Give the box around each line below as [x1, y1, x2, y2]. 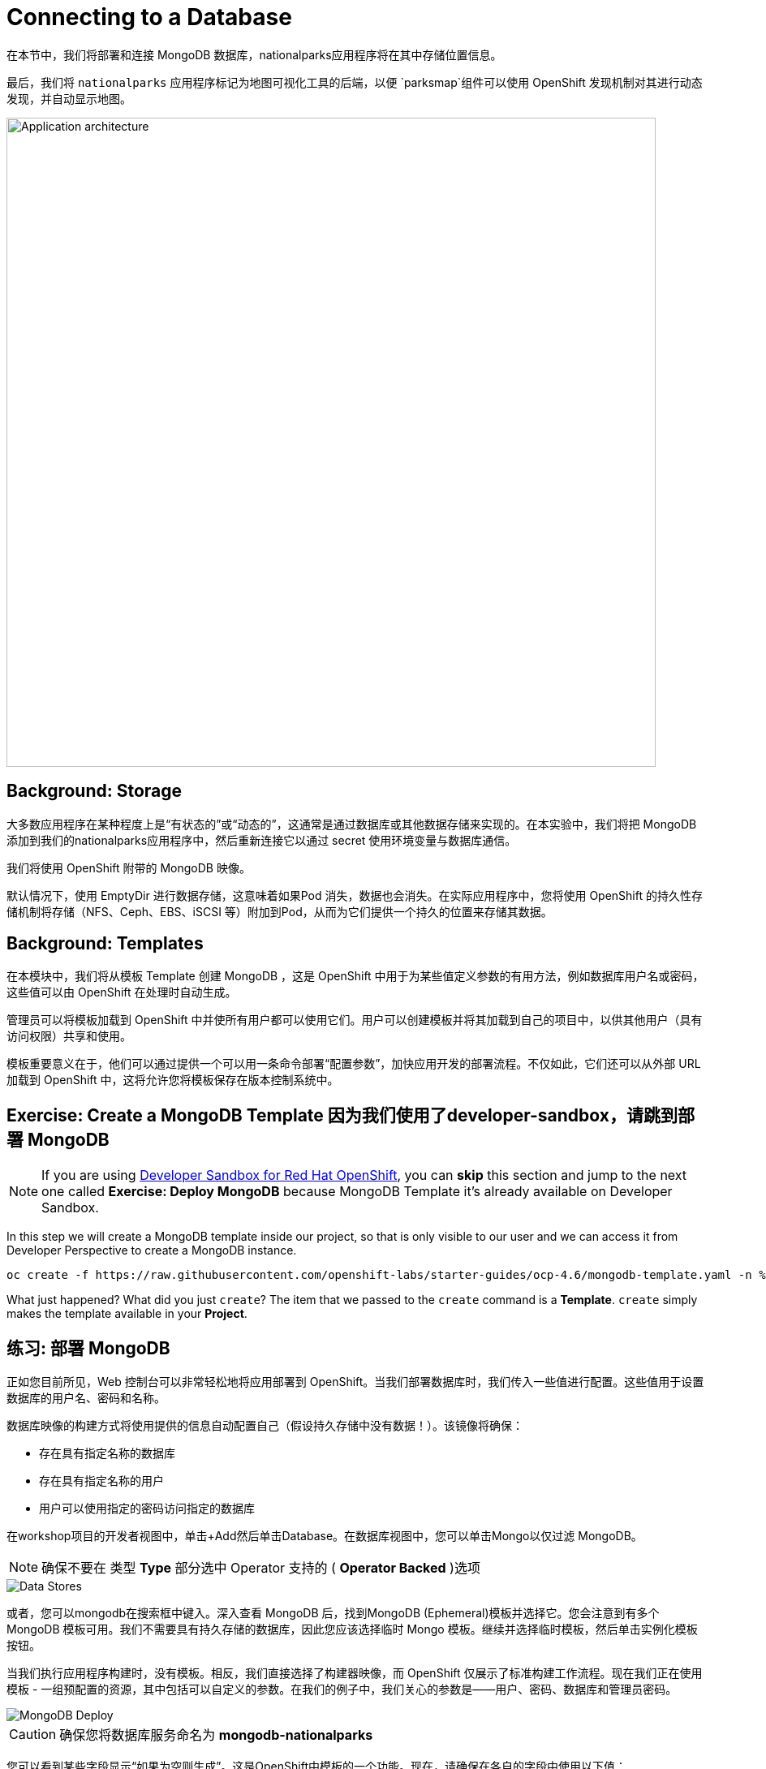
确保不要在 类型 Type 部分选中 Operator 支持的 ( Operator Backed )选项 [41, 1560, 480, 1577]
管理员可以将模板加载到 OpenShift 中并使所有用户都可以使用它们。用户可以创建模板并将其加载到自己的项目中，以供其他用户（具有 [6, 1013, 703, 1027]
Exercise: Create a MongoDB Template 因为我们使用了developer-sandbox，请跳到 [6, 1104, 678, 1126]
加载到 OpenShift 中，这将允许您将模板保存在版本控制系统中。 [6, 1073, 339, 1087]
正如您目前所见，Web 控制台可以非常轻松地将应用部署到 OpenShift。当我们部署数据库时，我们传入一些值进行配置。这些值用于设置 [6, 1375, 704, 1389]
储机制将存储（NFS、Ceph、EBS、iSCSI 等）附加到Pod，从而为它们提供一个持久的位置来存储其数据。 [6, 904, 553, 919]
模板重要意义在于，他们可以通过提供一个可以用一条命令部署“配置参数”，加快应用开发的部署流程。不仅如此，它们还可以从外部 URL [6, 1057, 701, 1071]
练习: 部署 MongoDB [6, 1337, 170, 1358]
